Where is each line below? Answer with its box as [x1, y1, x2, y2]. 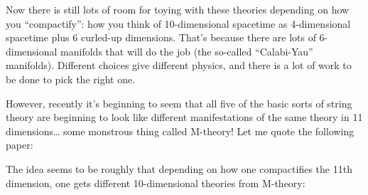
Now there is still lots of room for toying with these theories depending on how [6, 2, 350, 16]
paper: [6, 137, 33, 152]
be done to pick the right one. [6, 71, 136, 86]
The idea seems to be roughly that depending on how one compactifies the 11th [6, 161, 352, 176]
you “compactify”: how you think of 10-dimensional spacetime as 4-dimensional [6, 16, 351, 31]
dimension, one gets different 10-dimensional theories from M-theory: [6, 175, 305, 190]
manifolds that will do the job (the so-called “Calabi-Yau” [60, 43, 313, 58]
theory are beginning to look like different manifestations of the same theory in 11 [6, 110, 363, 125]
